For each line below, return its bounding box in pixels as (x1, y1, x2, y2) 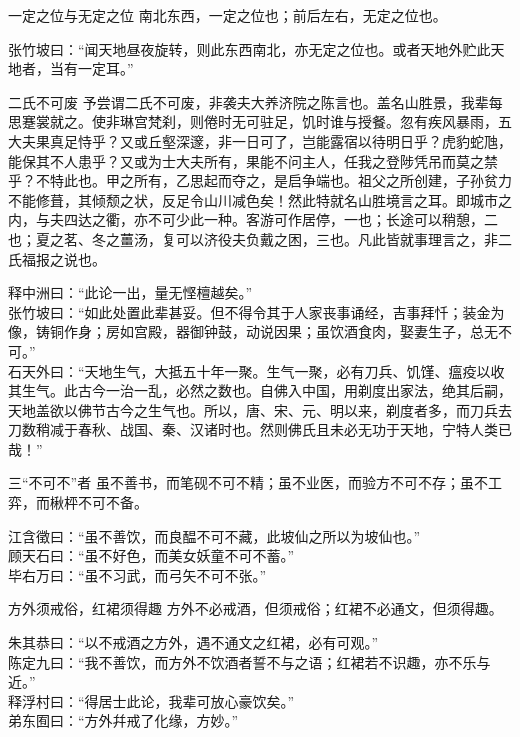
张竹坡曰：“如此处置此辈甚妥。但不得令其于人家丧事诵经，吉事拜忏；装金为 (8, 301, 505, 322)
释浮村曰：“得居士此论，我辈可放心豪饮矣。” (8, 690, 295, 711)
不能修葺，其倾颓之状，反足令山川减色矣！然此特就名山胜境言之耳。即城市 (8, 189, 498, 210)
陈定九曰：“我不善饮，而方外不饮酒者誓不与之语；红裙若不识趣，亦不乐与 (8, 651, 491, 672)
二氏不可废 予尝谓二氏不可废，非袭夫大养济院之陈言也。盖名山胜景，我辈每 (8, 91, 503, 112)
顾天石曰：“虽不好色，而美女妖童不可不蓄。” (8, 545, 295, 566)
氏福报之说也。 (8, 248, 106, 269)
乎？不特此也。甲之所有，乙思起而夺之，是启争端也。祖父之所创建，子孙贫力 (8, 170, 512, 191)
